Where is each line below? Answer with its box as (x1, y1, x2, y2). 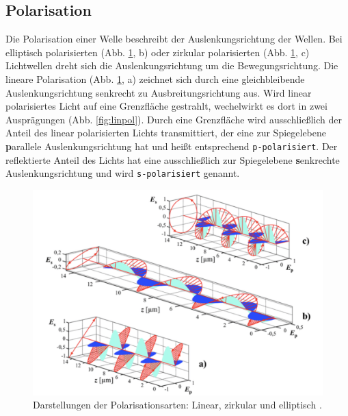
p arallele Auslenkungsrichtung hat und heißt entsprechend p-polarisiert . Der (5, 138, 338, 153)
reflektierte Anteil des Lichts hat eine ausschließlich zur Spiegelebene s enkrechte (5, 152, 340, 167)
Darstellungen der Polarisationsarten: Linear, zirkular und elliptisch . (33, 397, 322, 412)
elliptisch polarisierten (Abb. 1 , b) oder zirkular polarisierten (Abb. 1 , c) (5, 45, 310, 59)
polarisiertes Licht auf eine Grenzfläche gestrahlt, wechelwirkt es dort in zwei (5, 99, 327, 113)
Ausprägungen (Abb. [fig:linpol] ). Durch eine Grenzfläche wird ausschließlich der (5, 112, 342, 126)
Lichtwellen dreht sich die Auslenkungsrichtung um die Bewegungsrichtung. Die (5, 58, 338, 73)
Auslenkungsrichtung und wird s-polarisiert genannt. (5, 166, 240, 180)
